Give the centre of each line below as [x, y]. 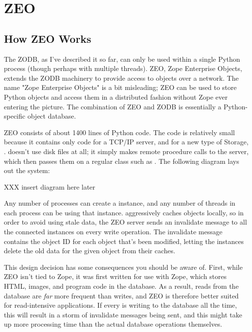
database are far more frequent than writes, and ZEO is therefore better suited [121, 295]
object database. [52, 116]
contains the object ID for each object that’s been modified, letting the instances [124, 241]
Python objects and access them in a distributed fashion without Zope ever [116, 96]
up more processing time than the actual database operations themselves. [113, 324]
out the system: [27, 170]
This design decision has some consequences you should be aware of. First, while [123, 267]
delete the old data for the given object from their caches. [90, 251]
